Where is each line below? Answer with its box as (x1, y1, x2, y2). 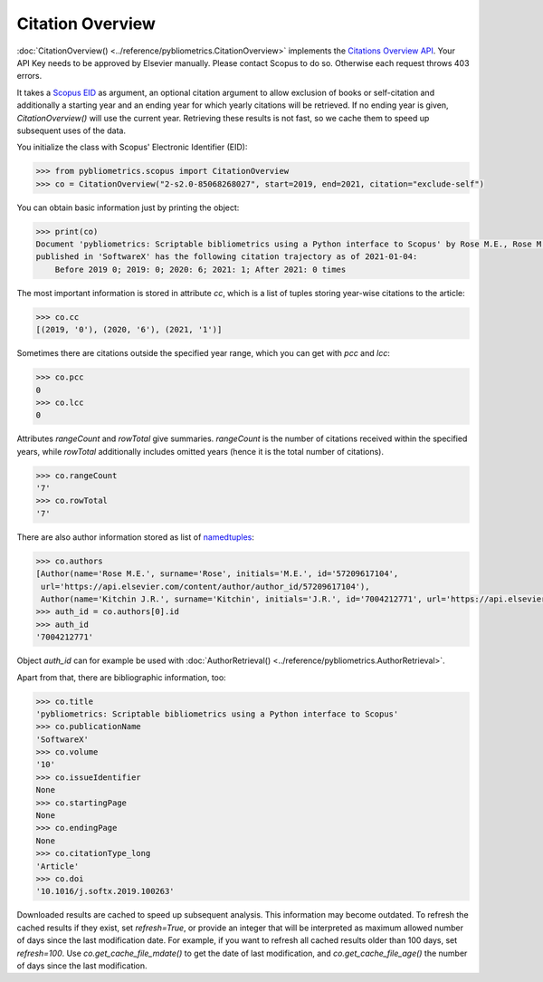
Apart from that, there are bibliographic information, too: (16, 671, 226, 683)
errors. (16, 71, 43, 82)
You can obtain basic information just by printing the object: (16, 202, 240, 213)
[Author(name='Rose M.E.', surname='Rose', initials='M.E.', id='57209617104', (35, 569, 399, 579)
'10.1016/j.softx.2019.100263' (35, 886, 176, 897)
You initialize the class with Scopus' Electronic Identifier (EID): (16, 141, 248, 153)
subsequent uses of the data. (16, 125, 127, 136)
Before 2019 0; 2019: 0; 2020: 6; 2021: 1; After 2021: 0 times (54, 264, 347, 274)
